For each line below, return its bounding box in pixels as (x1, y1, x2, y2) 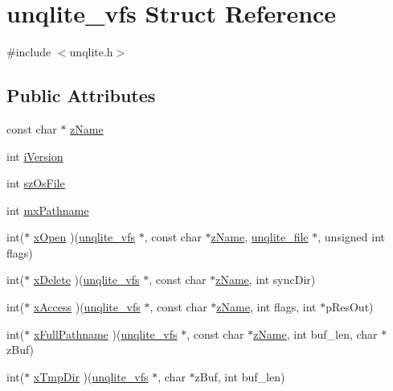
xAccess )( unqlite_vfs (33, 298, 141, 315)
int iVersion (6, 147, 63, 164)
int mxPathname (6, 201, 89, 218)
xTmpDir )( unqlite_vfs (33, 368, 149, 385)
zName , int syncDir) (215, 271, 316, 288)
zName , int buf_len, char (253, 325, 378, 342)
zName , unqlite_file (211, 228, 309, 245)
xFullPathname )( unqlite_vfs (33, 325, 178, 342)
